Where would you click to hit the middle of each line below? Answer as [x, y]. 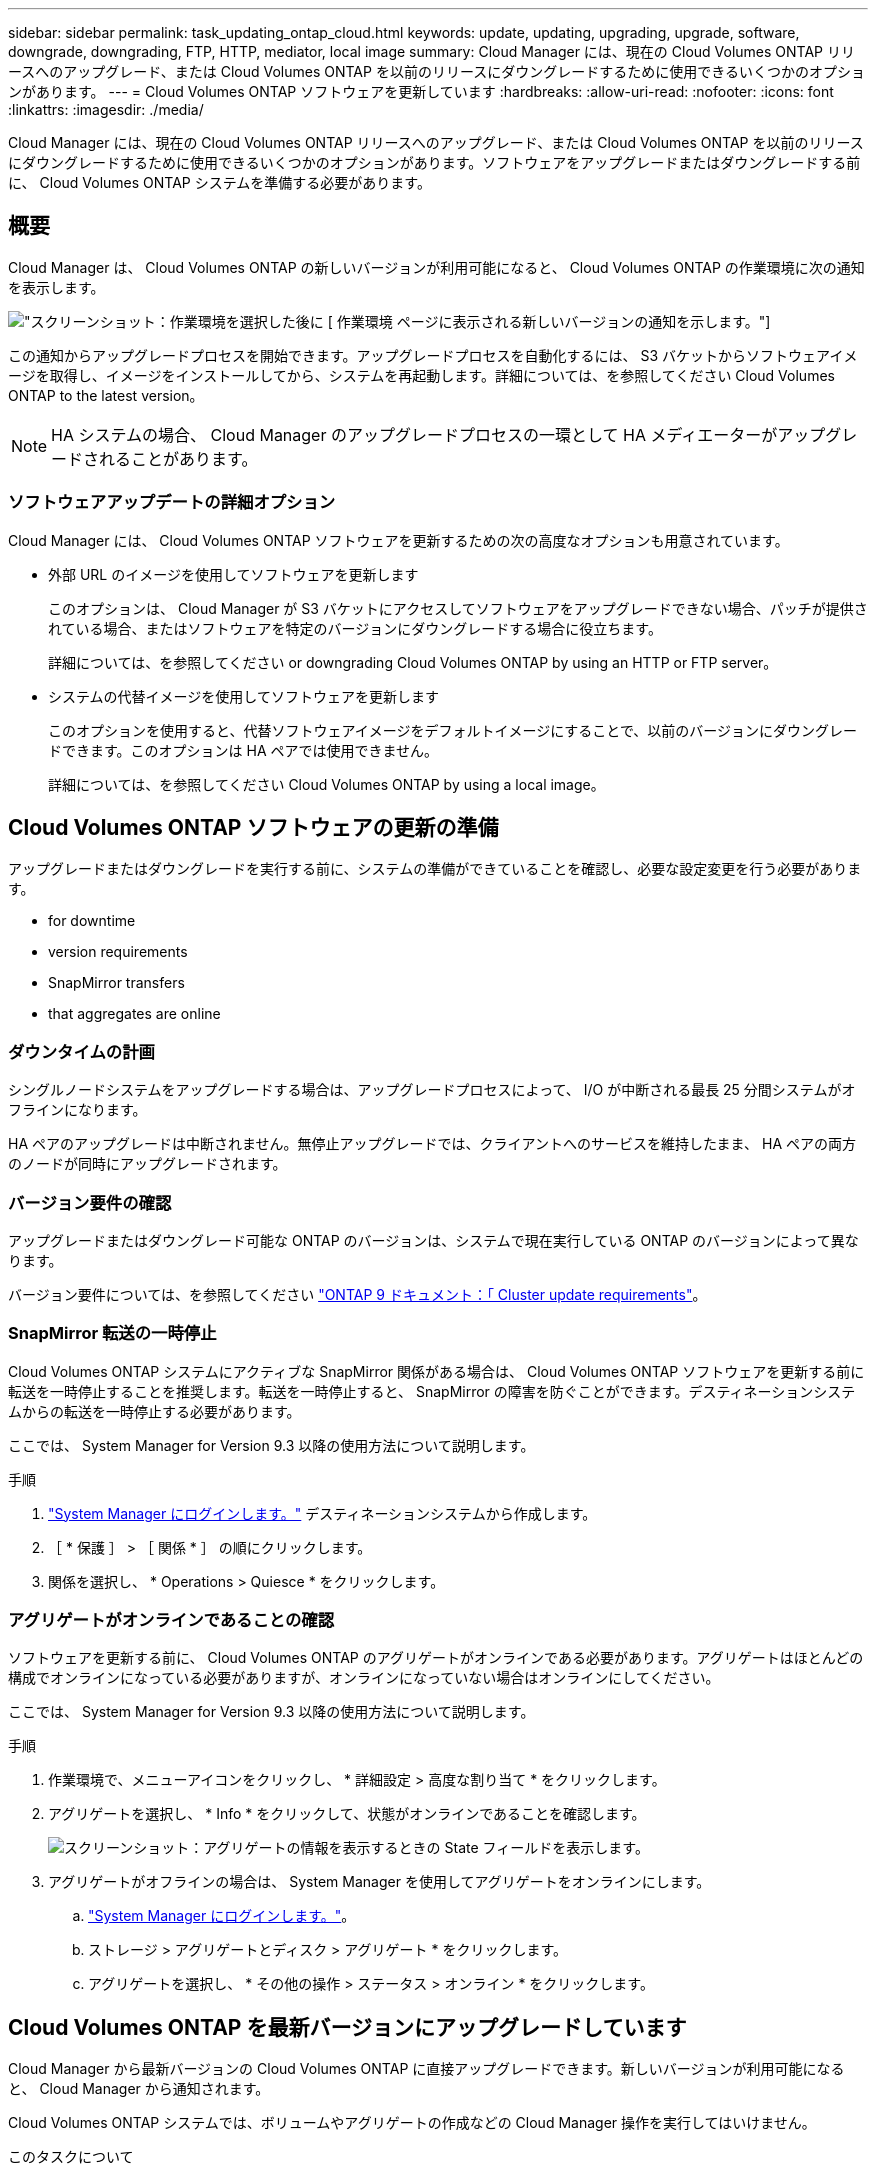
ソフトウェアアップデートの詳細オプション [172, 502]
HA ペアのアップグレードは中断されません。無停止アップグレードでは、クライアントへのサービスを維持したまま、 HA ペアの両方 [432, 1144]
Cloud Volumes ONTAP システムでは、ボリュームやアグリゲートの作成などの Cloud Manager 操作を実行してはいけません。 [412, 2123]
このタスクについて [71, 2157]
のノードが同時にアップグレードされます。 [147, 1164]
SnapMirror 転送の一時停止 [112, 1333]
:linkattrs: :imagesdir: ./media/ [106, 109]
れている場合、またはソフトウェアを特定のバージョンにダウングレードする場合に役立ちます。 [355, 628]
